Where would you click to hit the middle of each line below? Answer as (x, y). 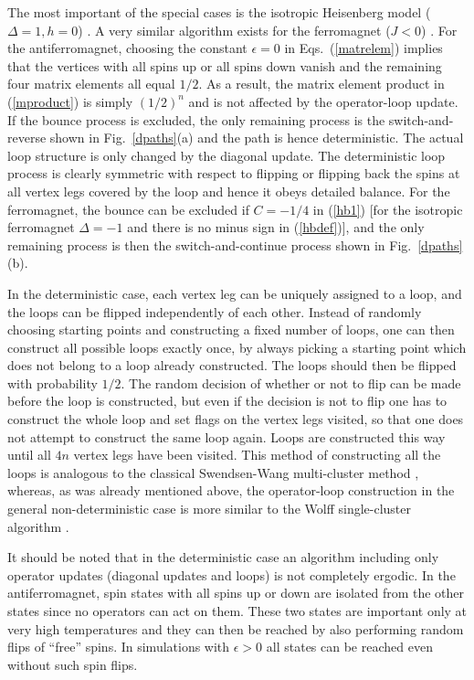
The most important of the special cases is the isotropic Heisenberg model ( (219, 12)
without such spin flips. (73, 664)
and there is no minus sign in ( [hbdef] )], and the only (276, 227)
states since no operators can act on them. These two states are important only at (237, 611)
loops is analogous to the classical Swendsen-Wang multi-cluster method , (213, 472)
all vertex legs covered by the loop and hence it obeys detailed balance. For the (229, 191)
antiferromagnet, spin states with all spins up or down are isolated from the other (236, 593)
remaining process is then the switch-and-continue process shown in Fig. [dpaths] (235, 244)
